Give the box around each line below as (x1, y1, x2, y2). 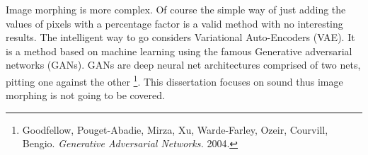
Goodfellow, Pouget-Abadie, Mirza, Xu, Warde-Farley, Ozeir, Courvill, (22, 122, 328, 137)
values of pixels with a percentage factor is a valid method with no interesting (6, 16, 343, 30)
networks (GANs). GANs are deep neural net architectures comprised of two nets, (6, 57, 361, 72)
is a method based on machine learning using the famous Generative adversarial (6, 43, 352, 58)
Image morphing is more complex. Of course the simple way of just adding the (6, 2, 346, 16)
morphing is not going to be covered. (6, 88, 165, 103)
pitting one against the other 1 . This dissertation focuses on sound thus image (6, 71, 343, 88)
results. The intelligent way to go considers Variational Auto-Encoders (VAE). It (6, 30, 355, 45)
